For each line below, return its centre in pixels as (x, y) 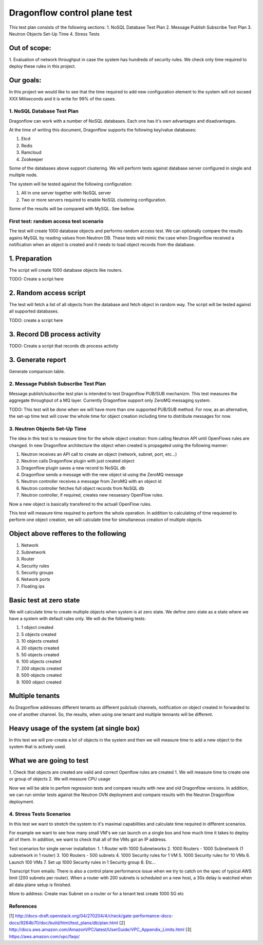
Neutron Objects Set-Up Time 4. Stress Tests (54, 34)
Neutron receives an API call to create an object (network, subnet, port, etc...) (99, 454)
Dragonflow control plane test (71, 13)
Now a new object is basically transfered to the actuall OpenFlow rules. (80, 504)
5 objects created (39, 634)
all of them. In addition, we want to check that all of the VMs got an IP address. (88, 839)
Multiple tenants (35, 696)
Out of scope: (30, 48)
